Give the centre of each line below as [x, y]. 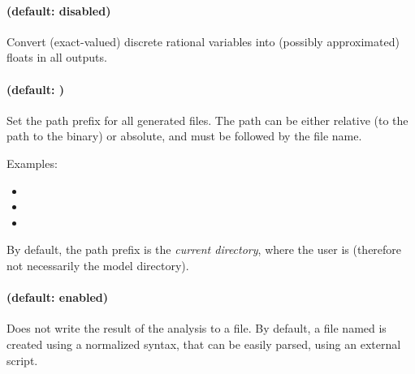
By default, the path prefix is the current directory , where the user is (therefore [204, 249]
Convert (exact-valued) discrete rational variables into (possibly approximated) [203, 41]
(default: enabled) [57, 297]
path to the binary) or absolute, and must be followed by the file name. [184, 136]
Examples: [32, 163]
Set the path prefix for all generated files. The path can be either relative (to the [207, 120]
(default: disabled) [59, 10]
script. [22, 360]
